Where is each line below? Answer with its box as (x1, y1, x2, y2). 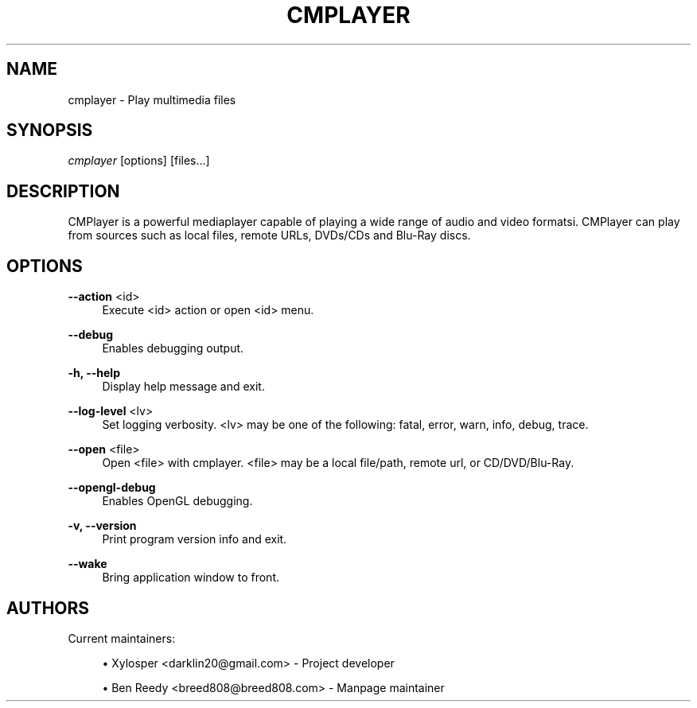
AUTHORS (6, 597, 90, 618)
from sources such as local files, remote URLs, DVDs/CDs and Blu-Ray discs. (68, 228, 471, 243)
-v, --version (68, 519, 137, 533)
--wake (68, 557, 107, 571)
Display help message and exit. (102, 379, 265, 394)
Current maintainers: (68, 631, 176, 645)
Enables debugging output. (102, 341, 244, 356)
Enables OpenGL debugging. (102, 494, 253, 508)
